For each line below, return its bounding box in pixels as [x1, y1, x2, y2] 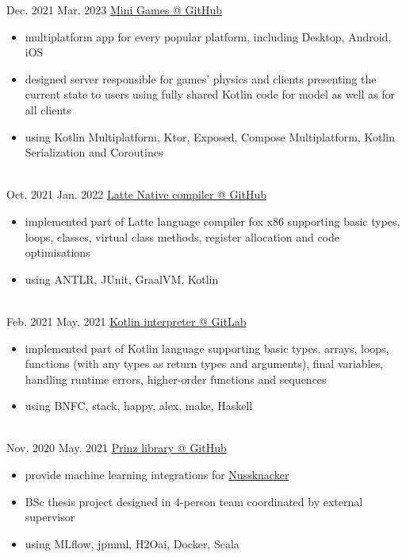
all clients [25, 101, 71, 118]
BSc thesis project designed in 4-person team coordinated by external [25, 493, 363, 509]
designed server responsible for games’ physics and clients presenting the [25, 70, 377, 87]
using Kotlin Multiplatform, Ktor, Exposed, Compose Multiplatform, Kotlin [25, 128, 395, 145]
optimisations [25, 244, 90, 261]
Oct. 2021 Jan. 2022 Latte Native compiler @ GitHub [6, 186, 267, 203]
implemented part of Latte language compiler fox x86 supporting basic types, [25, 212, 400, 229]
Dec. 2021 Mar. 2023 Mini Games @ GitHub [6, 2, 222, 17]
